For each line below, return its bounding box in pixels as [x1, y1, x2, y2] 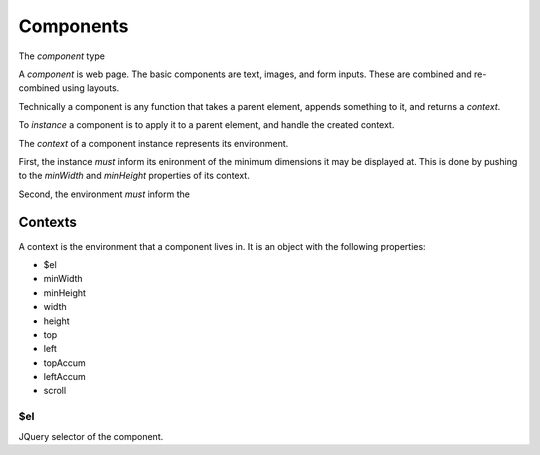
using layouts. [61, 82, 120, 94]
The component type [18, 50, 105, 62]
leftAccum [43, 371, 87, 383]
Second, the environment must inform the [18, 188, 190, 200]
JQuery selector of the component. [18, 430, 164, 442]
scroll [43, 385, 67, 397]
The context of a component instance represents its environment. [18, 137, 289, 149]
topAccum [43, 356, 87, 369]
